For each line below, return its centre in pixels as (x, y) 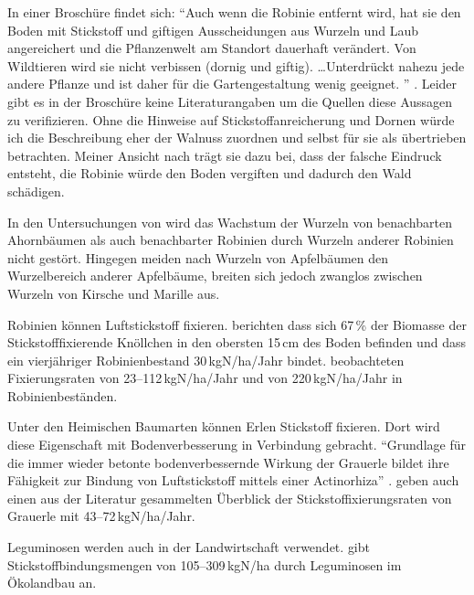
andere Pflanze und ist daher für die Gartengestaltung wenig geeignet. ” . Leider (232, 84)
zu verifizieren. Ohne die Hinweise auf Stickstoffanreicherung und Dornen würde (231, 119)
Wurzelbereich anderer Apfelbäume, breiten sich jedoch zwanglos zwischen (215, 276)
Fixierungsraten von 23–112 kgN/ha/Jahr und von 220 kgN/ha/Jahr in (205, 378)
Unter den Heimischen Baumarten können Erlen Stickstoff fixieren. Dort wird (224, 426)
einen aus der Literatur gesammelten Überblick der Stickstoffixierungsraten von (230, 498)
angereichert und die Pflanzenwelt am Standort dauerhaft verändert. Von (212, 48)
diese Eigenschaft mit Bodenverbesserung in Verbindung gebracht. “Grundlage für (237, 445)
